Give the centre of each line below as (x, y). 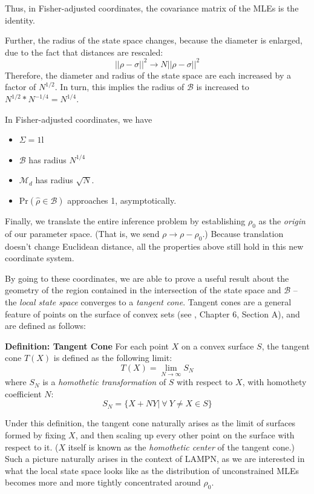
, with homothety (274, 382)
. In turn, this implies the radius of (119, 87)
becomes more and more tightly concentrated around (103, 482)
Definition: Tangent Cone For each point (87, 346)
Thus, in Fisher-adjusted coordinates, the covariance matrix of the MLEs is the (152, 8)
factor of (21, 87)
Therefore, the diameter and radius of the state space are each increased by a (148, 75)
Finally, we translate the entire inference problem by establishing (125, 221)
